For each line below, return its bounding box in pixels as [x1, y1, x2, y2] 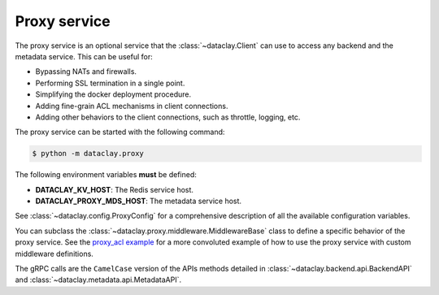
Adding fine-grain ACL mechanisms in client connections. [35, 101, 228, 111]
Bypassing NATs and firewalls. [35, 67, 137, 76]
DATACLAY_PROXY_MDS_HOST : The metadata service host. [35, 196, 242, 206]
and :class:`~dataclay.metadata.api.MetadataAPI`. [15, 275, 182, 284]
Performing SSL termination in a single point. [35, 78, 185, 88]
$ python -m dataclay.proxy [32, 149, 144, 158]
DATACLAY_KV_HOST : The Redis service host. [35, 184, 194, 194]
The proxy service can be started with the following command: [15, 127, 225, 137]
